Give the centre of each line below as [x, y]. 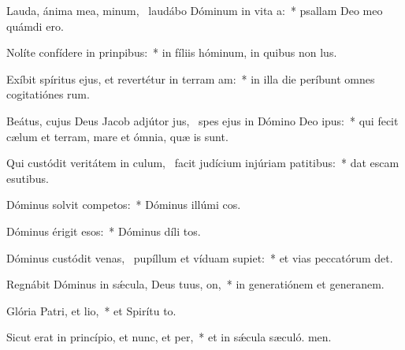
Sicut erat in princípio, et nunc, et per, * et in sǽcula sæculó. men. [169, 337]
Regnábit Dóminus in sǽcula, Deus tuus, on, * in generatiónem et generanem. [195, 284]
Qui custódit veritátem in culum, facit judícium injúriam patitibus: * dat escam [203, 163]
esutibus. [28, 178]
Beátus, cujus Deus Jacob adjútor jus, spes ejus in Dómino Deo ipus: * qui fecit [202, 120]
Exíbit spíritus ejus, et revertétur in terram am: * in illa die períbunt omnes [191, 78]
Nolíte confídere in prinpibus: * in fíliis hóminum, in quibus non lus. [172, 52]
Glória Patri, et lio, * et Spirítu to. [91, 310]
